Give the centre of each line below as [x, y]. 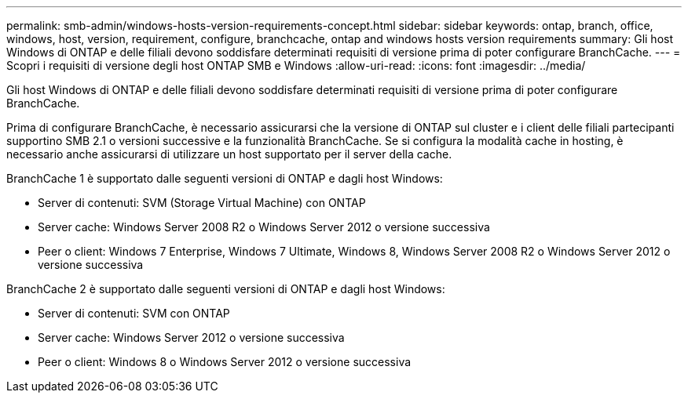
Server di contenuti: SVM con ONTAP [134, 313]
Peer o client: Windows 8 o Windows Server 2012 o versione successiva [225, 362]
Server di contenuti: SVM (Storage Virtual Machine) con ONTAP [202, 203]
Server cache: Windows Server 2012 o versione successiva [191, 337]
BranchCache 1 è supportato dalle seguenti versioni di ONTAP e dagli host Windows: [225, 178]
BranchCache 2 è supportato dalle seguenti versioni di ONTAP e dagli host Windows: [226, 289]
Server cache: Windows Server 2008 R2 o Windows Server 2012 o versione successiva [264, 227]
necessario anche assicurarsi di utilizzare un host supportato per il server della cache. [229, 154]
